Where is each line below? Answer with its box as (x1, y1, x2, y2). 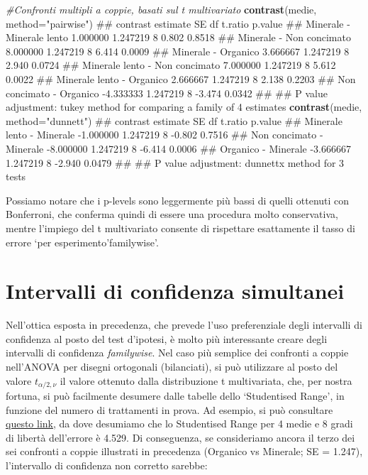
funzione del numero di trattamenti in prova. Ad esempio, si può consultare (6, 402, 333, 417)
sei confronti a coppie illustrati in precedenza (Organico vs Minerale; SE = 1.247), (6, 444, 363, 459)
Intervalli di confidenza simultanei (6, 276, 345, 305)
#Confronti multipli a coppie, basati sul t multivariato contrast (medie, (6, 2, 317, 16)
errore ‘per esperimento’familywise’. (6, 234, 159, 249)
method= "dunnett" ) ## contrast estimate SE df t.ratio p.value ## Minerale (6, 113, 342, 128)
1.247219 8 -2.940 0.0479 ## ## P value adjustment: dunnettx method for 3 (6, 155, 345, 170)
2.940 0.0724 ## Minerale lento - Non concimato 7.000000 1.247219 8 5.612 (6, 58, 336, 72)
